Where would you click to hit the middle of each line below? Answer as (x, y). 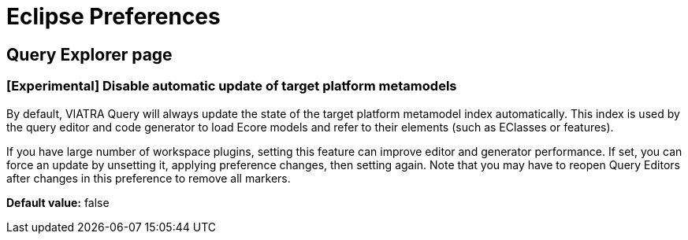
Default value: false (58, 202)
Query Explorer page (89, 54)
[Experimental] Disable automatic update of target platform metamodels (232, 86)
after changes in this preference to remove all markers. (149, 178)
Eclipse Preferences (113, 17)
